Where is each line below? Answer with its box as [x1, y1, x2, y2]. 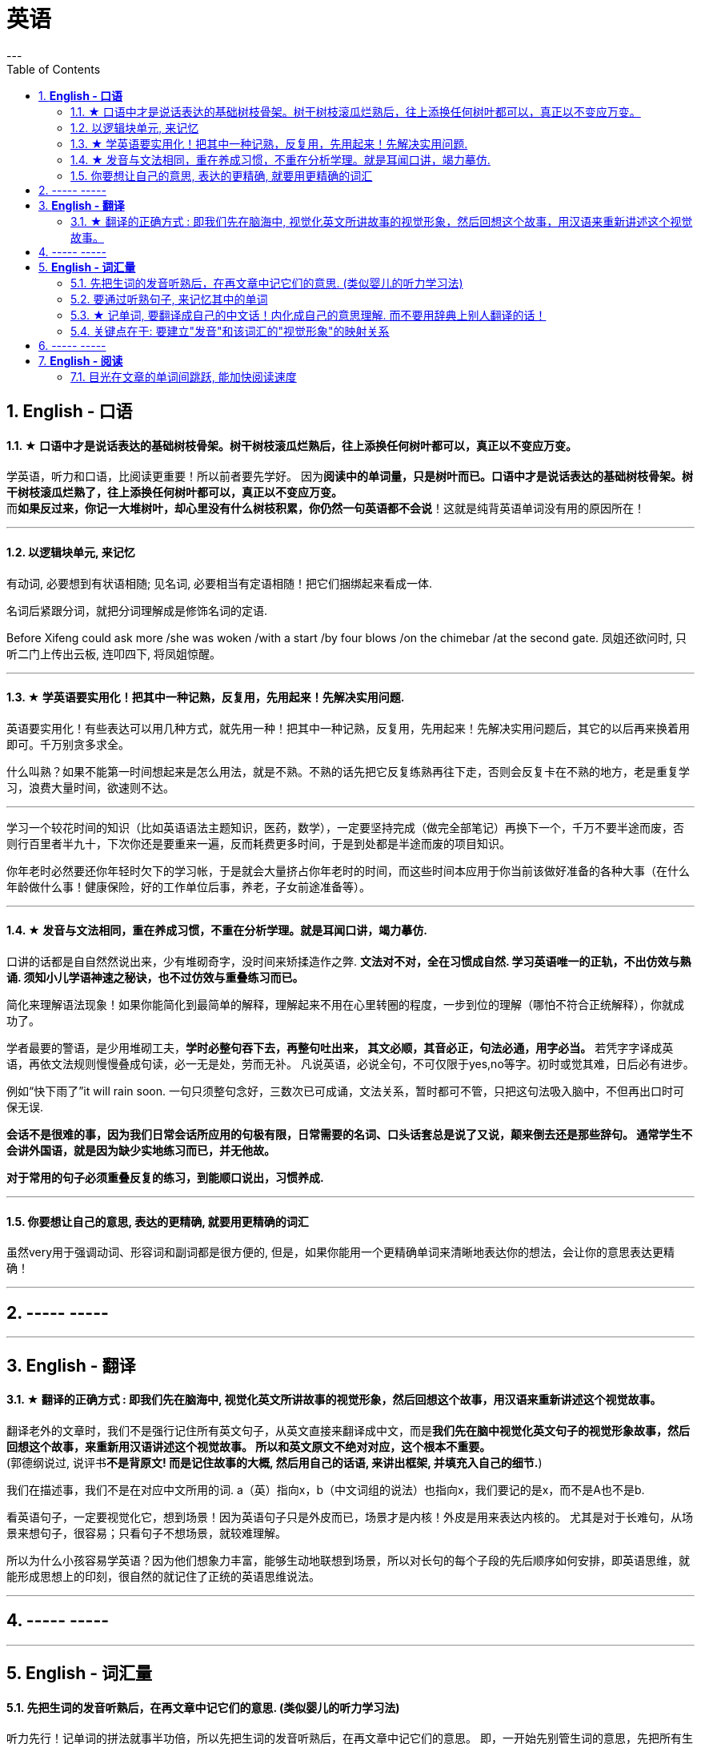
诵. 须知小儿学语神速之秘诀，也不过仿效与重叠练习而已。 [6, 970, 304, 985]
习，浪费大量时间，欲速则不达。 [6, 780, 174, 794]
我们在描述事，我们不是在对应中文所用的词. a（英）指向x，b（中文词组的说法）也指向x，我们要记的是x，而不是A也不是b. [6, 1482, 645, 1497]
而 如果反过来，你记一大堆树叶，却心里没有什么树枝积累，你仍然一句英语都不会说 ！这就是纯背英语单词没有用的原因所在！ [6, 501, 645, 516]
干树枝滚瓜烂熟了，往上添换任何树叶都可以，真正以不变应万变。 [6, 485, 342, 500]
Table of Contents [6, 62, 101, 76]
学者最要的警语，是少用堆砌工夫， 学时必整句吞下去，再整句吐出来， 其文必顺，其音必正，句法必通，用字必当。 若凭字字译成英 [6, 1041, 674, 1055]
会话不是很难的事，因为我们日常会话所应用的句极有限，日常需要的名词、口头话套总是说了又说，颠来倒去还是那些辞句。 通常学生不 [6, 1127, 693, 1142]
